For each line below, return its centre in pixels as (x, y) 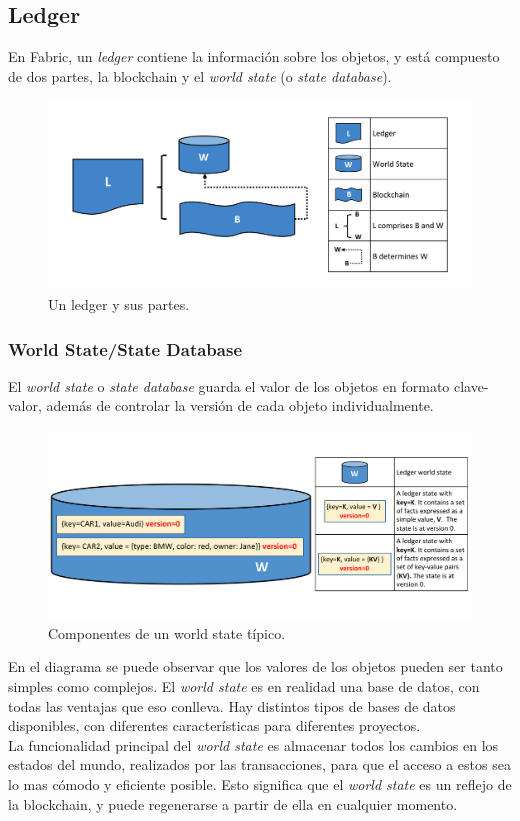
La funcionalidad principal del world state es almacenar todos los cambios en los (253, 744)
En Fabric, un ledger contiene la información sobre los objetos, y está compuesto (254, 56)
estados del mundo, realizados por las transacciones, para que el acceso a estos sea (259, 764)
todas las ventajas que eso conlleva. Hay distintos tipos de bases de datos (232, 705)
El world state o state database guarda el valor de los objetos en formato (229, 385)
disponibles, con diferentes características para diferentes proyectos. (214, 725)
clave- (471, 385)
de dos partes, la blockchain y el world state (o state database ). (200, 75)
